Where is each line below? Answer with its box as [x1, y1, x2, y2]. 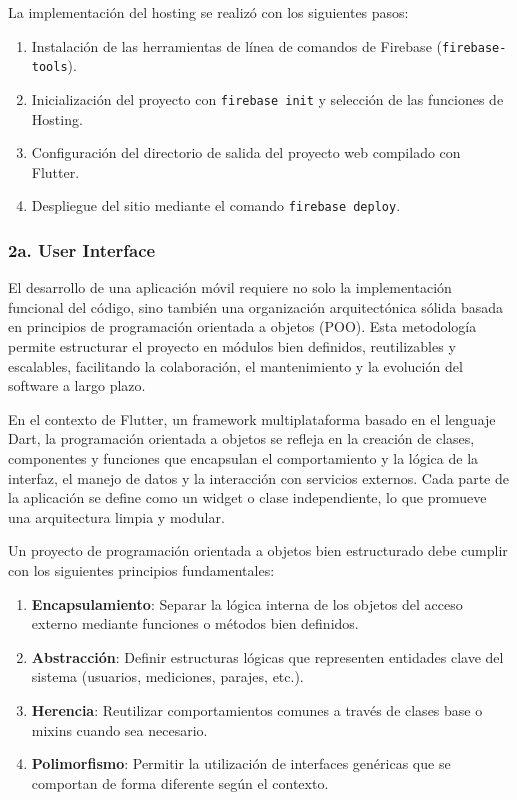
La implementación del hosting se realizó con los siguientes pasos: [8, 2, 409, 22]
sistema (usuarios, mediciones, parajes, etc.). [31, 666, 304, 687]
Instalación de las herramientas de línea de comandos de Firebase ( [31, 35, 442, 56]
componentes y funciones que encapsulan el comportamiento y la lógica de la [8, 447, 479, 468]
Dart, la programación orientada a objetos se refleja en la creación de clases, [8, 428, 475, 449]
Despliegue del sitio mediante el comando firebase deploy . [31, 195, 401, 216]
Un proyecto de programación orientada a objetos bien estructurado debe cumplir [8, 540, 508, 561]
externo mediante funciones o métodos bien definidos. [31, 613, 359, 634]
